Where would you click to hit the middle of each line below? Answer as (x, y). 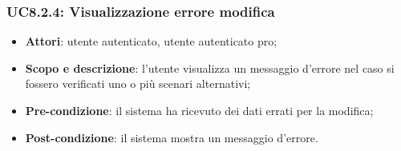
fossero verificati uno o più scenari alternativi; (138, 83)
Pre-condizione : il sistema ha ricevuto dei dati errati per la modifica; (199, 110)
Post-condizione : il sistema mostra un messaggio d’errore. (172, 137)
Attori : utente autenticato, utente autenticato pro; (151, 41)
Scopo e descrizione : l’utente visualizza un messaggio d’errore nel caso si (210, 68)
